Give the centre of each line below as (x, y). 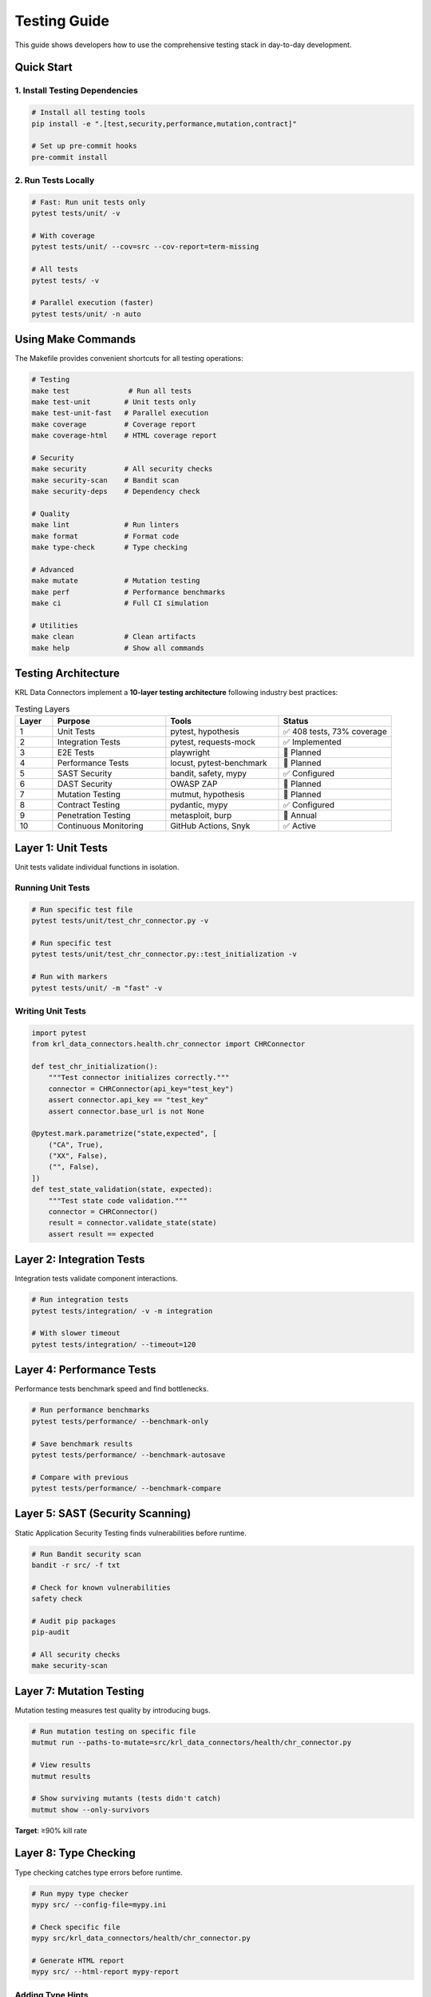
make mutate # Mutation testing (116, 581)
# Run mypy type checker (80, 1894)
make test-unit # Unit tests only (114, 402)
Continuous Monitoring (100, 825)
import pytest (59, 1033)
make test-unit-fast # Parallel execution (120, 413)
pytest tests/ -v (65, 280)
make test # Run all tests (111, 391)
